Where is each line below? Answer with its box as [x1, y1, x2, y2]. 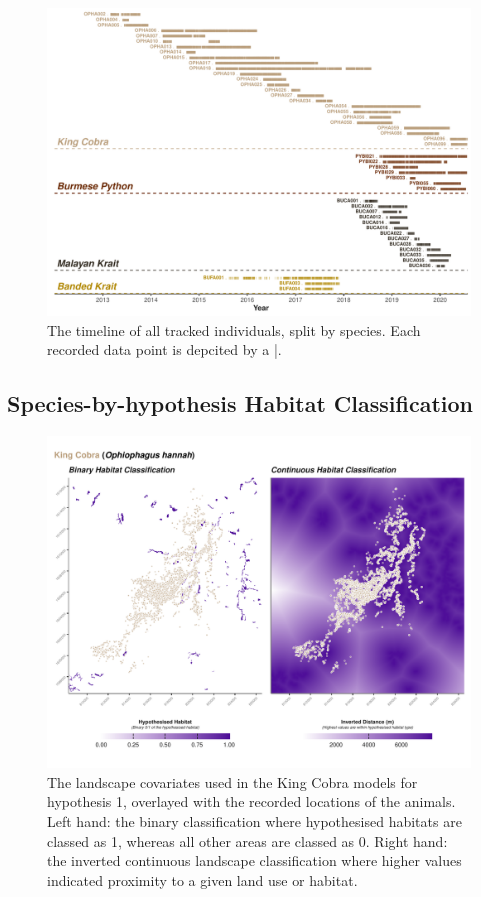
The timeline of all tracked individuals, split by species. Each [47, 319, 421, 340]
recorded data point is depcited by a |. [47, 339, 282, 360]
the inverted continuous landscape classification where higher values [47, 850, 462, 871]
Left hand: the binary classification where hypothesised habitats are [47, 810, 462, 831]
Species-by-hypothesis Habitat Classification [7, 388, 473, 419]
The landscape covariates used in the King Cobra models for [47, 771, 418, 792]
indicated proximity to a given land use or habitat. [47, 869, 358, 890]
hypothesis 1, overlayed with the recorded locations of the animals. [47, 791, 456, 812]
